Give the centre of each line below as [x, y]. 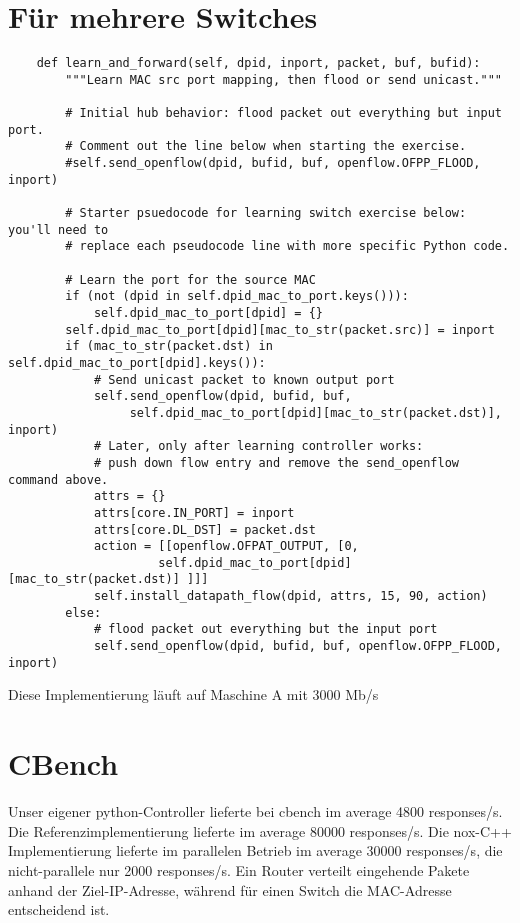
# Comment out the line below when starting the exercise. [266, 146]
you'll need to [58, 229]
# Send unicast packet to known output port [244, 379]
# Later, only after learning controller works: [258, 446]
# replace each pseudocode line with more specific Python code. [287, 246]
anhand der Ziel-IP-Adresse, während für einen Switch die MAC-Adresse [230, 889]
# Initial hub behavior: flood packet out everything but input [283, 113]
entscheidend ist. [59, 909]
